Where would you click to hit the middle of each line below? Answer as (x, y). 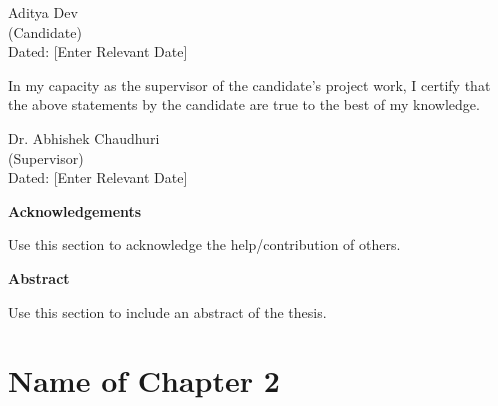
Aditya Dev (43, 12)
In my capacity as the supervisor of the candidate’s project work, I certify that (249, 84)
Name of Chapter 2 (144, 380)
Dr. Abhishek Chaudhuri (84, 137)
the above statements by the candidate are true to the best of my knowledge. (244, 104)
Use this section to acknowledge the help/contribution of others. (204, 244)
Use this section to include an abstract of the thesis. (167, 311)
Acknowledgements (75, 210)
